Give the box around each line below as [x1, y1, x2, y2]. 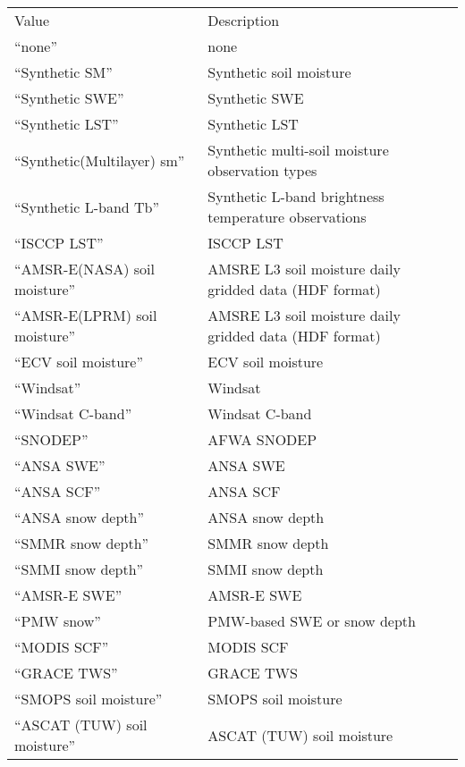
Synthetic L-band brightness [207, 186, 385, 206]
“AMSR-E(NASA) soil [14, 258, 155, 279]
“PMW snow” [14, 611, 101, 631]
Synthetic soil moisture [207, 62, 351, 82]
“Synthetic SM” [14, 62, 113, 82]
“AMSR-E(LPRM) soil [14, 305, 157, 325]
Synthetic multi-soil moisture [207, 139, 389, 160]
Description [207, 10, 280, 30]
